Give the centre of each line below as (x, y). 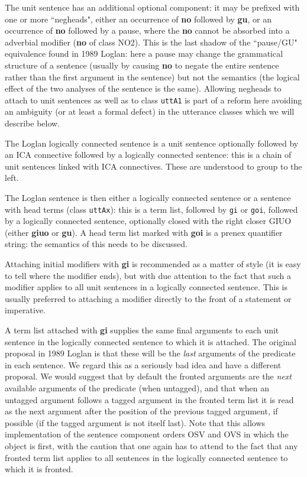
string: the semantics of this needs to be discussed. (96, 244)
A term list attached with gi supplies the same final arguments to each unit (142, 330)
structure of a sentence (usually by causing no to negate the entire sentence (142, 65)
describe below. (33, 123)
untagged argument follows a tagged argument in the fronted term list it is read (149, 399)
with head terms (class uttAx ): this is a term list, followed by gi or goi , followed (151, 209)
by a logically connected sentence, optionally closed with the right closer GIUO (148, 221)
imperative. (25, 310)
